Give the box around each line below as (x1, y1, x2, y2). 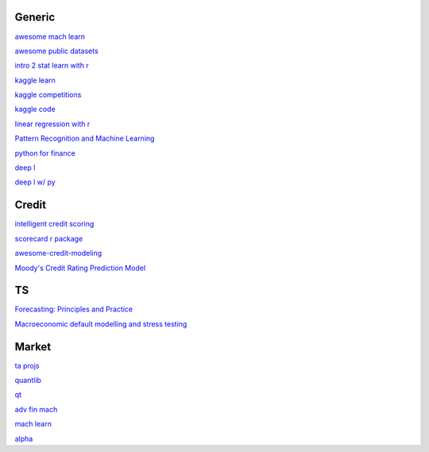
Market (14, 340, 52, 353)
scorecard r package (14, 234, 83, 243)
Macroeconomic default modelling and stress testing (14, 319, 187, 329)
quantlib (14, 376, 41, 385)
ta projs (14, 361, 40, 370)
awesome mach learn (14, 32, 86, 41)
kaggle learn (14, 75, 56, 85)
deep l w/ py (14, 177, 56, 187)
